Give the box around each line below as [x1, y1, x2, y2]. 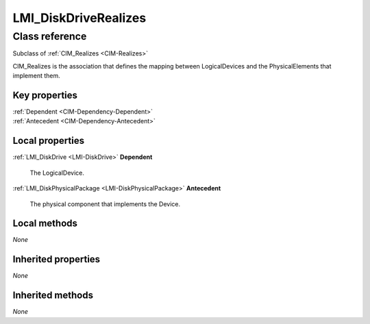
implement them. [12, 72, 61, 80]
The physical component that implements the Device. [29, 199, 181, 208]
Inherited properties [12, 253, 101, 265]
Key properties [12, 89, 78, 101]
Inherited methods [12, 290, 94, 301]
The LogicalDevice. [29, 169, 85, 177]
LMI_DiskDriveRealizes [12, 10, 147, 25]
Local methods [12, 218, 78, 229]
